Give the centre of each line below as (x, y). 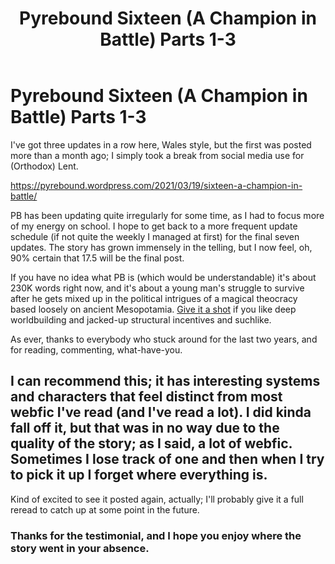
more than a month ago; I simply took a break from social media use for (157, 155)
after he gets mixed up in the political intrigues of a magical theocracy (154, 298)
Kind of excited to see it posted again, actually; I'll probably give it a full (157, 499)
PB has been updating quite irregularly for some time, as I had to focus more (167, 215)
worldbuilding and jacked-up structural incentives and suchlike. (141, 319)
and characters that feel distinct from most (146, 397)
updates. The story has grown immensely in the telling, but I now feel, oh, (161, 247)
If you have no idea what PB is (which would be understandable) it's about (163, 277)
